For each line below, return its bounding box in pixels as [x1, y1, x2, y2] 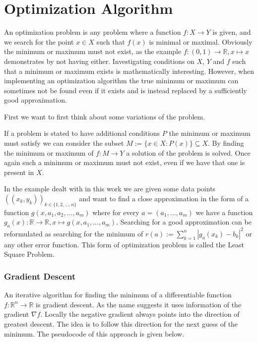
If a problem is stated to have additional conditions [4, 128, 160, 138]
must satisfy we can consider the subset [4, 138, 124, 148]
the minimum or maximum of [4, 147, 94, 158]
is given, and [212, 27, 251, 37]
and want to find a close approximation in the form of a [79, 193, 249, 204]
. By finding [208, 138, 244, 148]
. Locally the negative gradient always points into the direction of [40, 309, 240, 319]
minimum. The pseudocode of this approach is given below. [4, 328, 185, 339]
